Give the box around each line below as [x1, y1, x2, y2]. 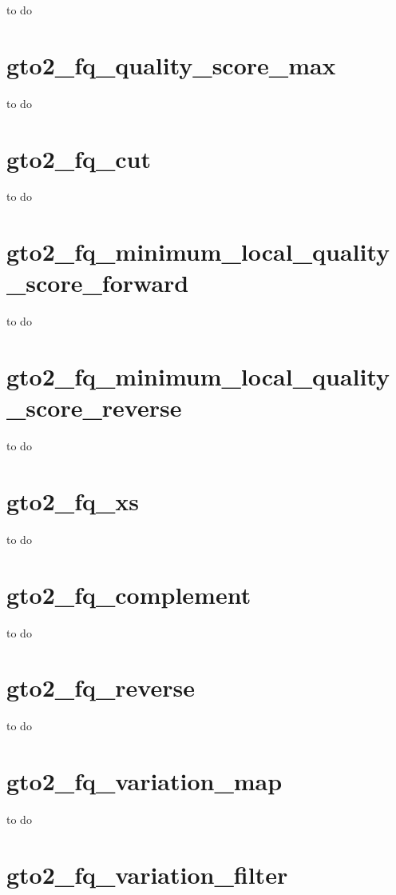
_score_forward [6, 266, 189, 299]
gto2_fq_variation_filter [6, 857, 288, 890]
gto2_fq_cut [6, 142, 152, 174]
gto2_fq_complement [6, 577, 251, 610]
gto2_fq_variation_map [6, 765, 283, 797]
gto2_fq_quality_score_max [6, 48, 336, 81]
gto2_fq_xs [6, 485, 140, 517]
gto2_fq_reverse [6, 671, 195, 704]
